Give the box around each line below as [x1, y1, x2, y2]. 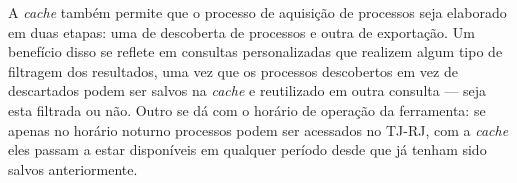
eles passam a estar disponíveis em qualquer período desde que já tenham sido [8, 139, 487, 160]
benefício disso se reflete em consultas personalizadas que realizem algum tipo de [8, 41, 503, 62]
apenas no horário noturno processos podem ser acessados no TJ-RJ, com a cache [8, 119, 509, 140]
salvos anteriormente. [8, 158, 138, 179]
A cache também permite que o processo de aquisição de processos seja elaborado [8, 2, 507, 22]
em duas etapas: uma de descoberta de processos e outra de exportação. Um [8, 21, 475, 42]
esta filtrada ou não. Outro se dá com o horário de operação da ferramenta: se [8, 99, 486, 120]
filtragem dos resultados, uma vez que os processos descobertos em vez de [8, 60, 458, 81]
